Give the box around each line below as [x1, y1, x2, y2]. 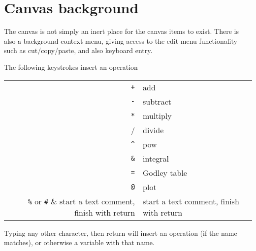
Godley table [143, 167, 187, 178]
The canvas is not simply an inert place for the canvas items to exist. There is [4, 26, 239, 36]
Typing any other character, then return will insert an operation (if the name [4, 227, 237, 238]
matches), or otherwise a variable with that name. [4, 237, 155, 248]
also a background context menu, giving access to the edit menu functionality [4, 35, 237, 46]
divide [143, 124, 164, 136]
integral [143, 152, 169, 164]
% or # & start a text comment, [28, 195, 135, 207]
